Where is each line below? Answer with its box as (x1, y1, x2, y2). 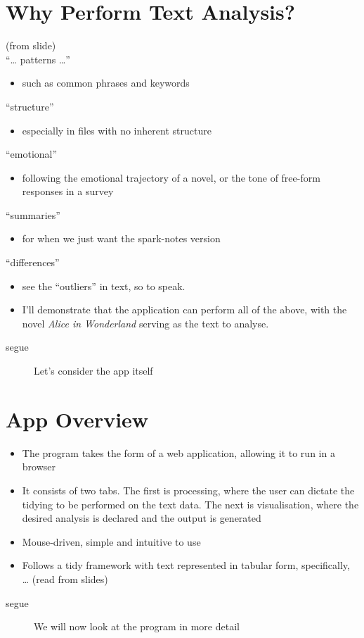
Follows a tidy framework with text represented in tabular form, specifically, (22, 558, 350, 573)
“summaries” (6, 207, 60, 222)
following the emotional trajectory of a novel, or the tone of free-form (22, 170, 320, 184)
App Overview (6, 404, 149, 433)
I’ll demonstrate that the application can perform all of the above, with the (22, 302, 347, 317)
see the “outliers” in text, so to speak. (22, 278, 186, 293)
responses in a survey (22, 184, 114, 199)
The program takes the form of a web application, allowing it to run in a (22, 445, 335, 460)
